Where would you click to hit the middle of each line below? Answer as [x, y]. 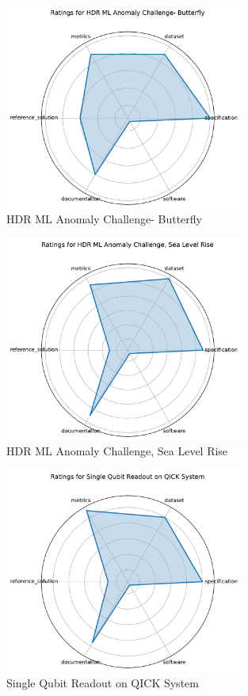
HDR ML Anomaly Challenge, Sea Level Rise [117, 451]
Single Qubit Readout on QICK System [103, 682]
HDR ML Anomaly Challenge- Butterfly [104, 219]
